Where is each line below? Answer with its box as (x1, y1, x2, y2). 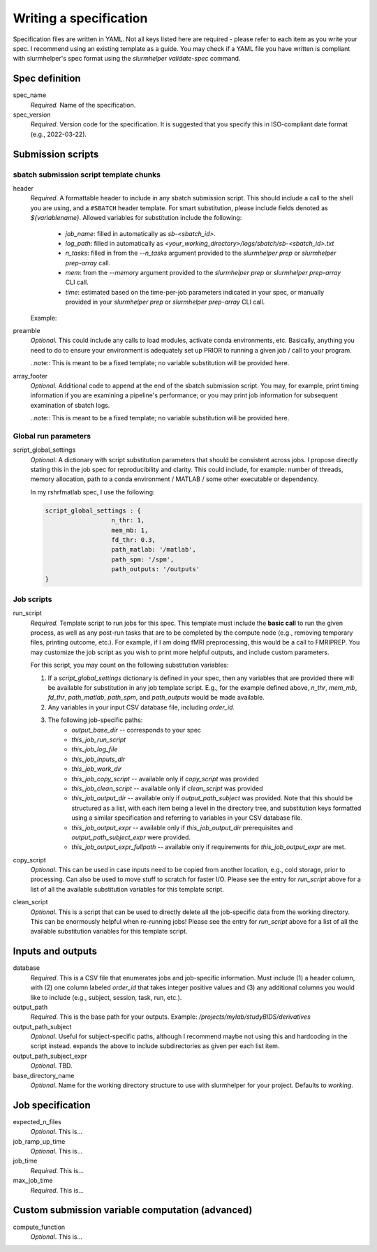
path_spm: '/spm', (111, 555, 175, 564)
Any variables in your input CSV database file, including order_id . (47, 702, 235, 712)
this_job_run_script (71, 735, 126, 744)
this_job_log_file (71, 745, 118, 753)
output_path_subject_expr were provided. (71, 833, 191, 841)
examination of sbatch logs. (30, 401, 110, 409)
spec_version (13, 110, 51, 119)
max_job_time (13, 1177, 53, 1185)
